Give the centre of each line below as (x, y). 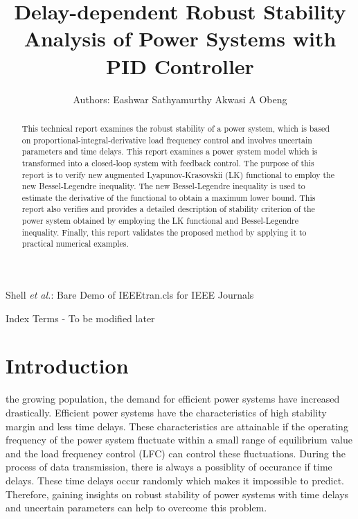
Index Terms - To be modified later (80, 318)
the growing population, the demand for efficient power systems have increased (173, 399)
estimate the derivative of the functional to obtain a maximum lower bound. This (169, 197)
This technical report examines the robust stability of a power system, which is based (176, 128)
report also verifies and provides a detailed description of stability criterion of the (168, 209)
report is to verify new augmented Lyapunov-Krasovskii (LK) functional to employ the (178, 174)
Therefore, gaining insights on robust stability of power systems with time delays (177, 494)
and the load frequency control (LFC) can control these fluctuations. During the (176, 453)
